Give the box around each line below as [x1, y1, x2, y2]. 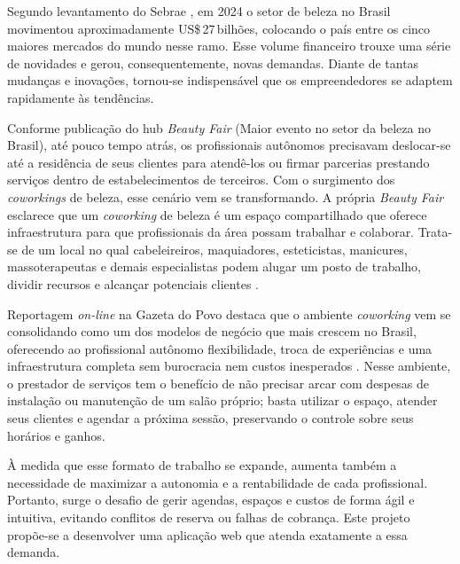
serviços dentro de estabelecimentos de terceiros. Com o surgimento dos [7, 170, 395, 189]
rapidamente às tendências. [7, 88, 154, 106]
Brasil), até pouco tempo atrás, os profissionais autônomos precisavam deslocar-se [7, 136, 451, 154]
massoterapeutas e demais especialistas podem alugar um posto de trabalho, [7, 257, 421, 276]
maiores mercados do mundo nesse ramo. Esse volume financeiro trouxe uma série [7, 36, 451, 55]
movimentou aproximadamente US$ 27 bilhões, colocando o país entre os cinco [7, 19, 431, 37]
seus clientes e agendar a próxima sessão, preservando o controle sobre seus [7, 409, 414, 427]
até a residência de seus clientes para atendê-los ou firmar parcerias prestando [7, 153, 430, 171]
